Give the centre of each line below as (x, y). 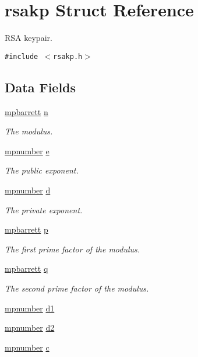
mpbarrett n (26, 111)
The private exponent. (44, 209)
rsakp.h (68, 56)
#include (22, 56)
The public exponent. (42, 170)
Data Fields (40, 87)
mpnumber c (27, 347)
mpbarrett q (26, 268)
